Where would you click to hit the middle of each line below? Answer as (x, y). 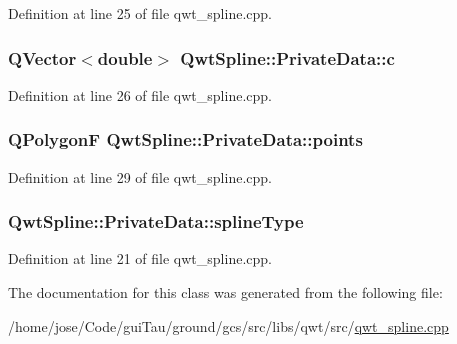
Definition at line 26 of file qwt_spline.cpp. (140, 94)
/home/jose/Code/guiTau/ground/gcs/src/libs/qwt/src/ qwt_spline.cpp (228, 325)
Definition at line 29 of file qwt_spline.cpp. (140, 176)
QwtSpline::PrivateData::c (287, 57)
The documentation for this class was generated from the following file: (225, 292)
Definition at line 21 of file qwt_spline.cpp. (140, 258)
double (125, 57)
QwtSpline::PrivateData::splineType (156, 221)
